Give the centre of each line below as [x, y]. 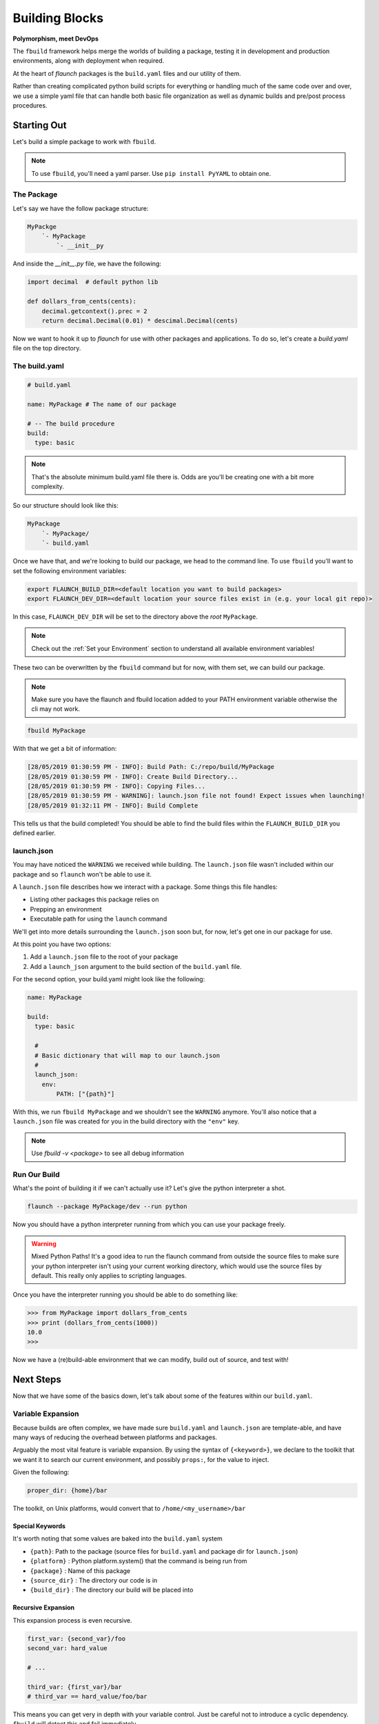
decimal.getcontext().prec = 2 [94, 311]
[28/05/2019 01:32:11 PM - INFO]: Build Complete [113, 805]
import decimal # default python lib [93, 282]
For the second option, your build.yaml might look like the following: [109, 979]
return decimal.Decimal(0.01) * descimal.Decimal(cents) [140, 321]
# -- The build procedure [71, 423]
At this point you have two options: [62, 944]
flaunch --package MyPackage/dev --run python [107, 1206]
